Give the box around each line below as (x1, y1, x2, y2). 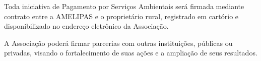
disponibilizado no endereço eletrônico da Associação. (4, 21, 169, 31)
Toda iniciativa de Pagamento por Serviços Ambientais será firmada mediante (4, 1, 244, 11)
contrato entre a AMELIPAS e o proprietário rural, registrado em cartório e (4, 11, 239, 21)
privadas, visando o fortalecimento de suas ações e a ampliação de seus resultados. (4, 47, 257, 58)
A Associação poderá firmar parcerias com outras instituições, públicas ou (4, 37, 233, 48)
